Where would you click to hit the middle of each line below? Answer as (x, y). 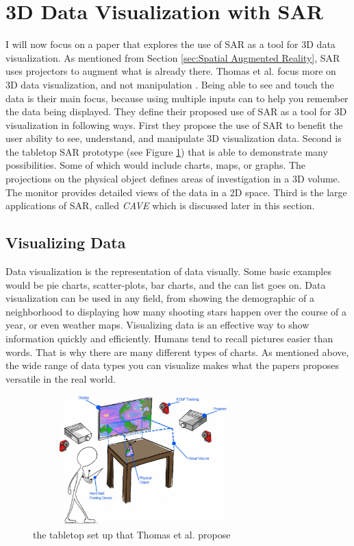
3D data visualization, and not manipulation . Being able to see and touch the (170, 84)
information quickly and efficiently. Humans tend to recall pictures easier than (169, 339)
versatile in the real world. (61, 378)
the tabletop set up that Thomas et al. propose (132, 534)
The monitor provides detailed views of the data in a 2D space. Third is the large (176, 192)
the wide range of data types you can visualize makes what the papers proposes (173, 365)
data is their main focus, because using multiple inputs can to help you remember (177, 98)
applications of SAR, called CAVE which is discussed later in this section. (160, 205)
